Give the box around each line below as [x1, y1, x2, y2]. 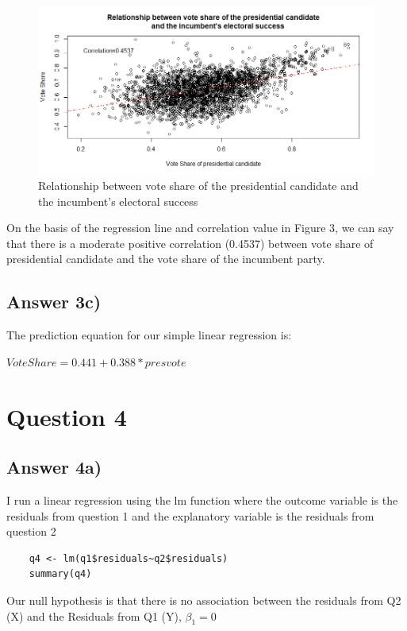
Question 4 [6, 400, 127, 432]
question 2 [6, 523, 56, 540]
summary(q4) [29, 568, 92, 580]
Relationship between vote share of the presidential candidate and [38, 177, 359, 194]
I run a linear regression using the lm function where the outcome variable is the [6, 492, 398, 509]
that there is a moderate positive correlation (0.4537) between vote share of [6, 234, 374, 251]
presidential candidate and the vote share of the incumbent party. [6, 250, 325, 267]
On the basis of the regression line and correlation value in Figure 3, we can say [6, 219, 394, 236]
